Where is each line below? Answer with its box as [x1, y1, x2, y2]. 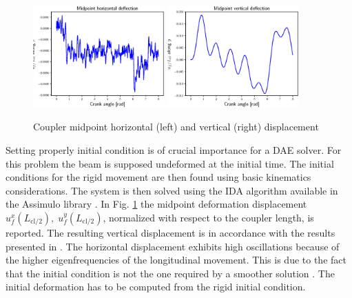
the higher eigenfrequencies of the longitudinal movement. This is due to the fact [6, 252, 346, 267]
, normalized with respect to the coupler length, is [103, 210, 314, 224]
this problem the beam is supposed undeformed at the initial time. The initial [6, 156, 334, 170]
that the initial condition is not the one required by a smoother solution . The [6, 266, 335, 280]
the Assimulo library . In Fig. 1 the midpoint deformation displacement [6, 197, 307, 211]
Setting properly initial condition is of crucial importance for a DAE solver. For [6, 142, 342, 157]
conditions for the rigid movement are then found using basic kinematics [6, 170, 311, 184]
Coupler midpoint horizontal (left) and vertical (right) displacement [33, 119, 319, 134]
